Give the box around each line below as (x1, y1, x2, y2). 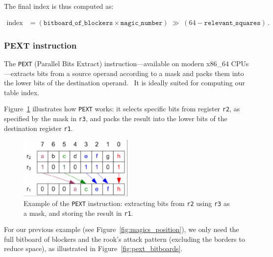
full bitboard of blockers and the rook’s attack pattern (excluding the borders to (4, 233, 245, 244)
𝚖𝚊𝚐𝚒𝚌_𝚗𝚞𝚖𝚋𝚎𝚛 (120, 19, 163, 26)
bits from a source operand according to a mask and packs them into (37, 68, 244, 78)
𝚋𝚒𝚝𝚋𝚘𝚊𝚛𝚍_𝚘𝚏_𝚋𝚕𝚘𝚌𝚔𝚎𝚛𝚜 (43, 19, 113, 26)
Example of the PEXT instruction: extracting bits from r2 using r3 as (24, 198, 230, 208)
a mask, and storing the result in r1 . (24, 207, 133, 218)
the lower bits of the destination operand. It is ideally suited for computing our (4, 77, 245, 88)
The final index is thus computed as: (4, 1, 114, 11)
